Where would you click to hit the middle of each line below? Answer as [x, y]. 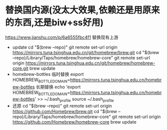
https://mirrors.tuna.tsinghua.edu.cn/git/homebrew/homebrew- [90, 63]
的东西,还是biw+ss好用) [54, 23]
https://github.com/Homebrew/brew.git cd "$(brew [65, 112]
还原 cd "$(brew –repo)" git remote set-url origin [62, 106]
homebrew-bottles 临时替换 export [48, 74]
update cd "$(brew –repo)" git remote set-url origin [65, 47]
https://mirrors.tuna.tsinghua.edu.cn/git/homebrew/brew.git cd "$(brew [86, 52]
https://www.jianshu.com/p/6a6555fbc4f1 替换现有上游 [62, 37]
